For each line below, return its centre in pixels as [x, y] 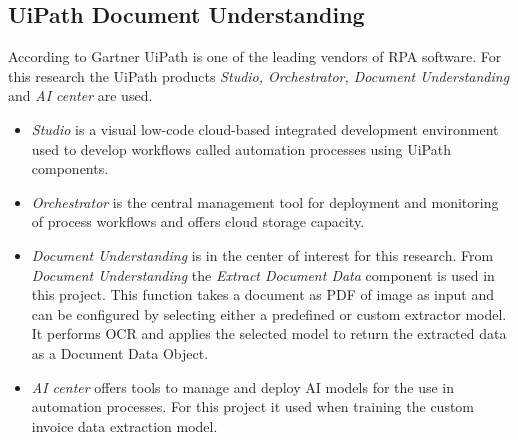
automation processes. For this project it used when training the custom [252, 406]
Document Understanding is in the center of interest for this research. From [262, 254]
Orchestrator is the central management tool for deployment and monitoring [265, 201]
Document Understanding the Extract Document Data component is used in [263, 274]
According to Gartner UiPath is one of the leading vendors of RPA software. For [255, 56]
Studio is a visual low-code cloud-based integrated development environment [265, 128]
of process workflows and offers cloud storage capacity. [198, 221]
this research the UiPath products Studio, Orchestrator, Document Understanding [259, 75]
